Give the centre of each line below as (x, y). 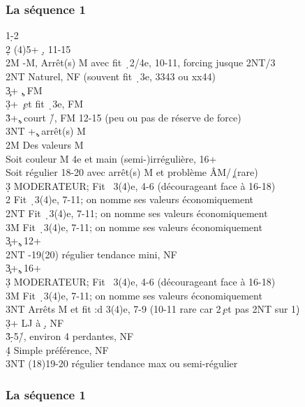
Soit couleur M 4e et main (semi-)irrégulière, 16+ (111, 158)
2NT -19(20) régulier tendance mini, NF (91, 254)
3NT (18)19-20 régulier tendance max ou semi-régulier (122, 363)
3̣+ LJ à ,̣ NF (35, 322)
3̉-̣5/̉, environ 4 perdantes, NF (70, 336)
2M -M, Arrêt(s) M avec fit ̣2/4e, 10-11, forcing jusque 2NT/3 (141, 62)
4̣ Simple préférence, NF (57, 349)
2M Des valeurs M (45, 144)
